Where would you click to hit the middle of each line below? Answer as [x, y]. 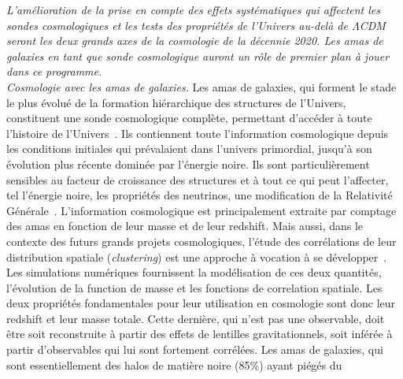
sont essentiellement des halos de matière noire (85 [128, 364]
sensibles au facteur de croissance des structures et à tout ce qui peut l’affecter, [198, 179]
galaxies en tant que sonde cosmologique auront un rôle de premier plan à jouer [198, 56]
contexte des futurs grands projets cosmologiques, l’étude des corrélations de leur [201, 241]
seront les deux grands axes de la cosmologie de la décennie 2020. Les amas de [195, 41]
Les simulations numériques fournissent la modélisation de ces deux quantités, [194, 272]
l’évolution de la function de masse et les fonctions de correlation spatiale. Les [194, 287]
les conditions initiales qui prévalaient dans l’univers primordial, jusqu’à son [189, 149]
